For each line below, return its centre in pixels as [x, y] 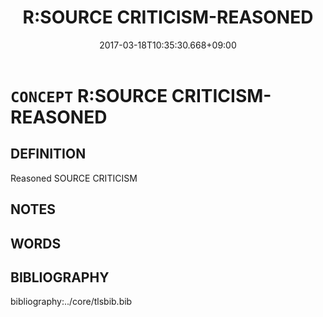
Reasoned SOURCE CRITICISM [74, 178]
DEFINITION [48, 154]
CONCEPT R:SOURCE [89, 95]
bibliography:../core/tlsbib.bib [71, 302]
